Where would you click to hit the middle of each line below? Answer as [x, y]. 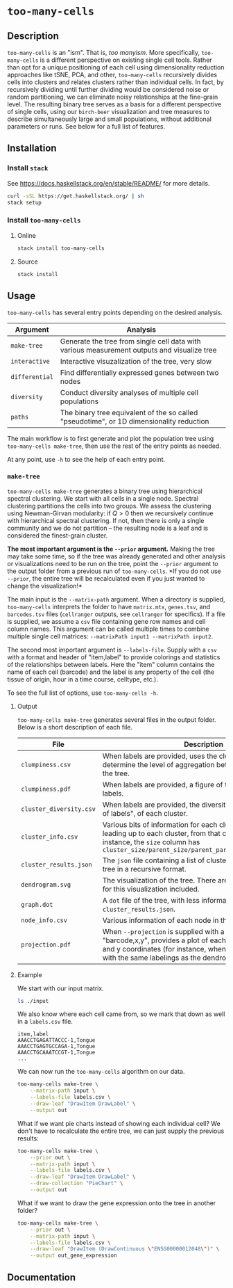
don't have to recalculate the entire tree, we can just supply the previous [121, 1131]
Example [30, 974]
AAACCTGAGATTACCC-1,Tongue [56, 1040]
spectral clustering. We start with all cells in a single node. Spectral [103, 498]
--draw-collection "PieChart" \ [77, 1184]
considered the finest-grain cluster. [58, 535]
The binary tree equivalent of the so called [129, 413]
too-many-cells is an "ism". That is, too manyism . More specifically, [103, 53]
